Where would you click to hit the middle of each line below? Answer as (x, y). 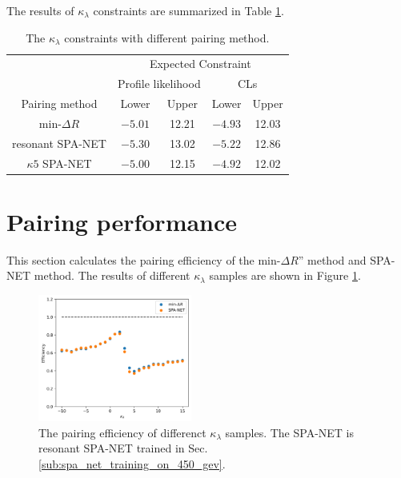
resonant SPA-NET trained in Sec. (123, 448)
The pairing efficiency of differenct (122, 432)
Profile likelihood (159, 84)
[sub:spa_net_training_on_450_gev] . (132, 464)
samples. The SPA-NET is (290, 432)
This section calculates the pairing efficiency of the (130, 259)
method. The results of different (112, 275)
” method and (332, 259)
